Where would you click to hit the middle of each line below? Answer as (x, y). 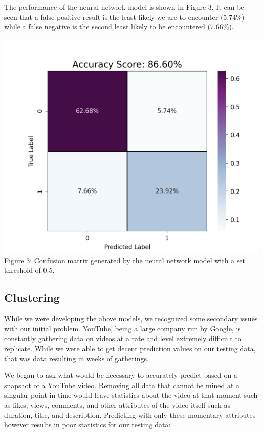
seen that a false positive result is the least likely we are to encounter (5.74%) (124, 16)
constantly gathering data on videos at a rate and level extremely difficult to (123, 338)
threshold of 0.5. (29, 270)
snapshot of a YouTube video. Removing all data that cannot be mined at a (122, 385)
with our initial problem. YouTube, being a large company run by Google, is (122, 328)
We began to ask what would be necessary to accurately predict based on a (121, 375)
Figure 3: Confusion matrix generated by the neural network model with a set (125, 260)
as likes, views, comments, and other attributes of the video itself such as (117, 404)
